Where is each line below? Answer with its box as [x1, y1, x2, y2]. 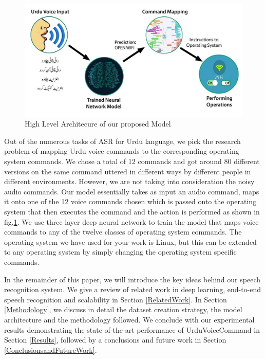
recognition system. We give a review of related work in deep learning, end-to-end [4, 284, 261, 295]
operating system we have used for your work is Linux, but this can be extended [4, 236, 257, 247]
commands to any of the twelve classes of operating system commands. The [4, 226, 242, 237]
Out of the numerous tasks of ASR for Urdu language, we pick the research [4, 135, 241, 146]
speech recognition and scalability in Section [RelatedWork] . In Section [4, 294, 227, 304]
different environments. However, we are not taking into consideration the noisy [4, 176, 255, 187]
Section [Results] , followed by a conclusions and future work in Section [4, 334, 226, 345]
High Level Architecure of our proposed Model [25, 118, 171, 129]
